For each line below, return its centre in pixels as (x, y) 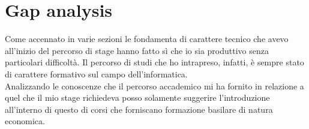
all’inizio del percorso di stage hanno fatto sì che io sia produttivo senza (137, 50)
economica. (25, 121)
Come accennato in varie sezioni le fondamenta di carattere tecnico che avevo (147, 39)
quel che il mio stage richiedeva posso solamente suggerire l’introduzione (137, 97)
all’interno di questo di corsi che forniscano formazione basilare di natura (139, 109)
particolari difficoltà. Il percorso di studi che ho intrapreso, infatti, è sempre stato (154, 62)
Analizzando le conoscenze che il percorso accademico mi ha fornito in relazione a (154, 85)
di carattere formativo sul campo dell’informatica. (96, 73)
